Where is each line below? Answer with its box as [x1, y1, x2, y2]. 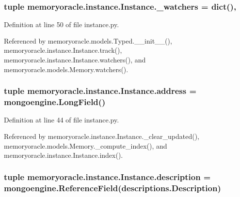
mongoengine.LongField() [4, 96, 106, 108]
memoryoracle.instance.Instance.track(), [4, 45, 122, 55]
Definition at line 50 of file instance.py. [4, 19, 119, 30]
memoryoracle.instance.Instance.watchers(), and [4, 55, 146, 64]
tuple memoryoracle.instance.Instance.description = [4, 170, 211, 182]
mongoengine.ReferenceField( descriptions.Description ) [4, 182, 221, 194]
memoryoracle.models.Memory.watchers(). [4, 64, 128, 74]
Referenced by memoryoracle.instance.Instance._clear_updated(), [4, 131, 200, 141]
